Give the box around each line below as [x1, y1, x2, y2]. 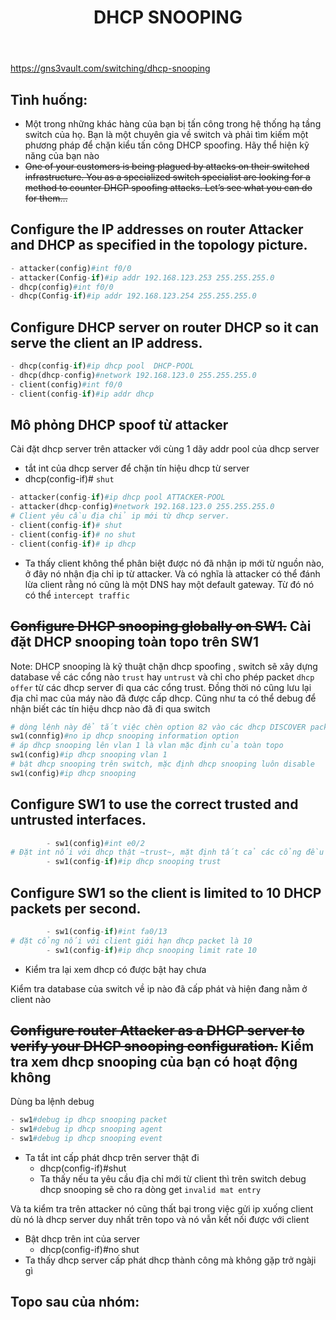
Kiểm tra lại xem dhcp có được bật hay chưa [24, 963, 207, 975]
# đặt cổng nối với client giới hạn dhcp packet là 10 [10, 936, 253, 946]
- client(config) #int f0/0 [10, 379, 123, 390]
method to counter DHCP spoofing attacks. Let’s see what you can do [24, 182, 313, 193]
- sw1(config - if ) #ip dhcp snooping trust [46, 857, 222, 867]
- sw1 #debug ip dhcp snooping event [10, 1134, 163, 1144]
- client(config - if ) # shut [10, 521, 123, 531]
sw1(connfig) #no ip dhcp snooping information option [10, 731, 240, 741]
